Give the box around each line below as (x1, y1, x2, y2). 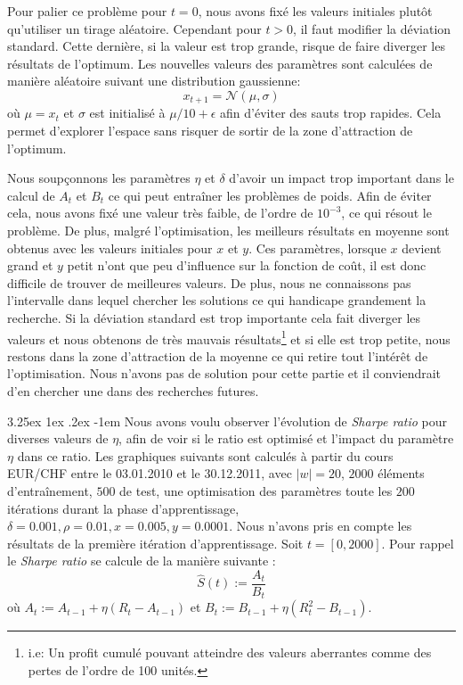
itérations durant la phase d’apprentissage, (7, 499, 240, 517)
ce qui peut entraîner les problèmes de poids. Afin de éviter (108, 186, 432, 204)
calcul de (7, 186, 55, 204)
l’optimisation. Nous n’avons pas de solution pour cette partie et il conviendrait (7, 364, 442, 383)
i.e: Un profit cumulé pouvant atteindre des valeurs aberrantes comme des (28, 643, 432, 662)
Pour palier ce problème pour (7, 2, 167, 20)
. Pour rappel (381, 533, 454, 552)
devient (402, 238, 442, 257)
